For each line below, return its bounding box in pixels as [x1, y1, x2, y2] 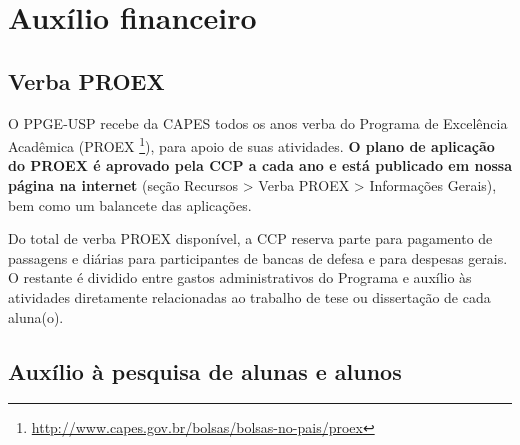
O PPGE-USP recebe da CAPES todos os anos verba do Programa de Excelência [8, 112, 508, 133]
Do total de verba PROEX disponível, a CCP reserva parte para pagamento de [8, 228, 493, 249]
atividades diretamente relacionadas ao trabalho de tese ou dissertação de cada [8, 286, 491, 307]
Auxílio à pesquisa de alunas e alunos [8, 355, 402, 386]
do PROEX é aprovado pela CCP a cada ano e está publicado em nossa [8, 155, 512, 176]
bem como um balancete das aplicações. [8, 194, 252, 215]
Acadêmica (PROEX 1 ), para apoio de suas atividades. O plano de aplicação [8, 133, 495, 156]
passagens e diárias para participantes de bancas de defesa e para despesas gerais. [8, 247, 508, 268]
